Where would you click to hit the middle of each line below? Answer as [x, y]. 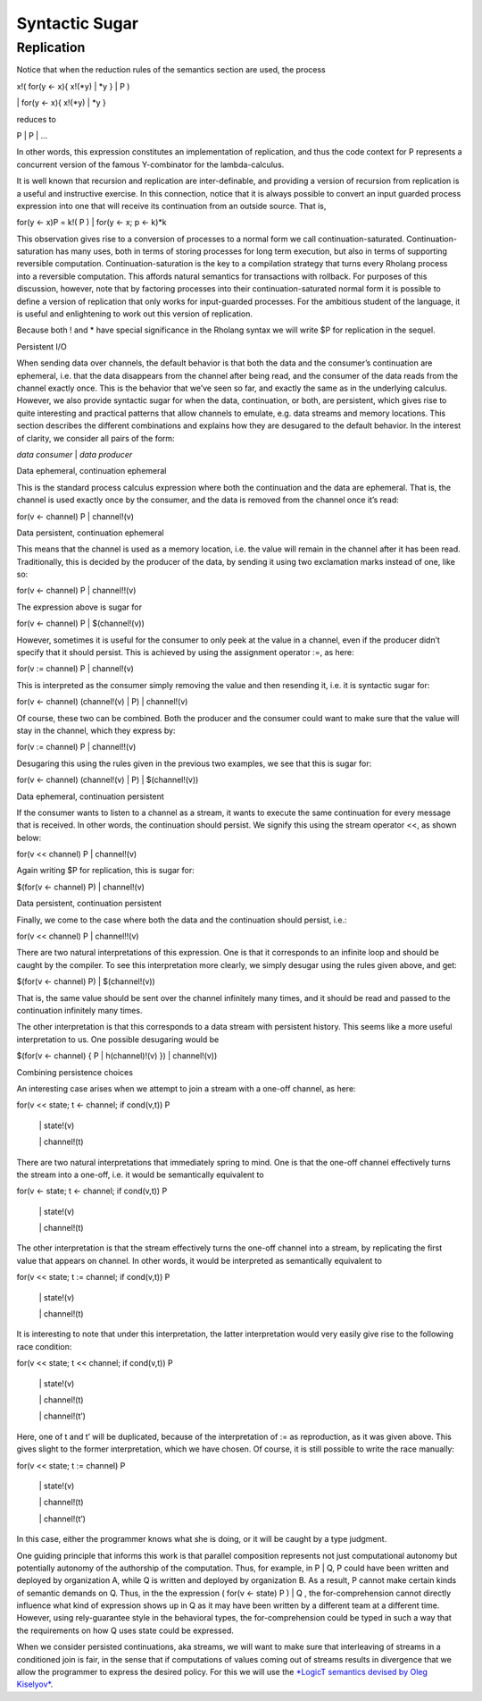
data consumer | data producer [75, 454]
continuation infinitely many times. [79, 1010]
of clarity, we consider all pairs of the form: [96, 438]
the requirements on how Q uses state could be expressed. [125, 1630]
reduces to [37, 119]
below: [29, 838]
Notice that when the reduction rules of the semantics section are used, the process [171, 70]
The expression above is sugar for [79, 607]
